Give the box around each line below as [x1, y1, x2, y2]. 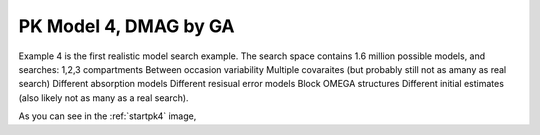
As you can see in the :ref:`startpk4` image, [18, 110, 197, 122]
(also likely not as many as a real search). [18, 91, 189, 104]
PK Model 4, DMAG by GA [18, 15, 235, 37]
